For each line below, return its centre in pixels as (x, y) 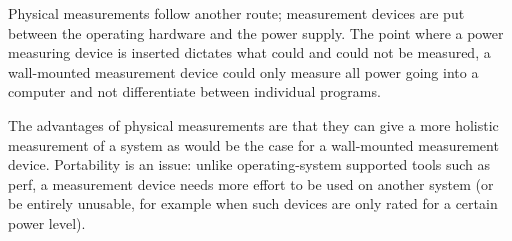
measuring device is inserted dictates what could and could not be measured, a (249, 52)
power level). (47, 222)
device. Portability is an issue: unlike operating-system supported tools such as (249, 164)
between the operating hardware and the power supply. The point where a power (256, 32)
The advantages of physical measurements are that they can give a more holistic (253, 124)
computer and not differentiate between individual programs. (194, 91)
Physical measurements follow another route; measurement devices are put (236, 13)
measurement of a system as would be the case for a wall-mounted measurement (253, 144)
